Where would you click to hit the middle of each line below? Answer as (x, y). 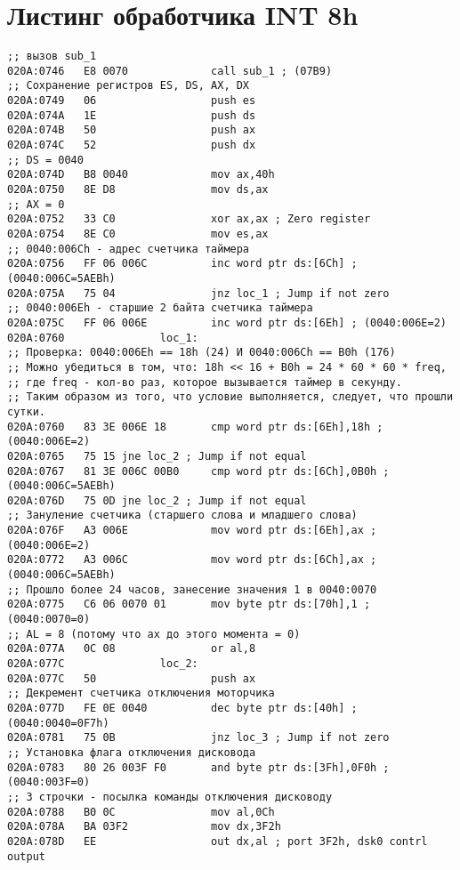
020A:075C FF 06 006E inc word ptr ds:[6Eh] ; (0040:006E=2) (227, 322)
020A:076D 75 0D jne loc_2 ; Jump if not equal (157, 500)
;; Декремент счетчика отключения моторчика (141, 693)
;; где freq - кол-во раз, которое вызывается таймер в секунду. (205, 382)
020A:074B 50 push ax (132, 130)
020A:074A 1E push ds (132, 115)
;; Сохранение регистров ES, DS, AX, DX (129, 86)
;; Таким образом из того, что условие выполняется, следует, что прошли (230, 397)
